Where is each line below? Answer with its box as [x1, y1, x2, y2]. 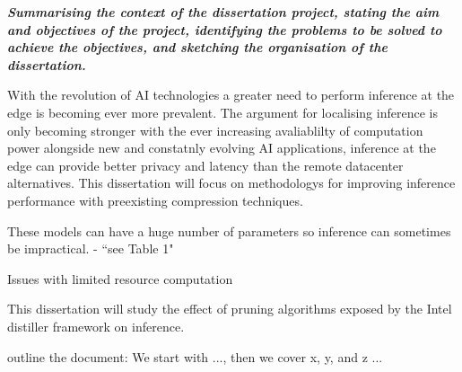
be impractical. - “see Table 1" [7, 239, 174, 258]
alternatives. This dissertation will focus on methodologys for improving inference [7, 173, 456, 192]
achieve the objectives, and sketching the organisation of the [7, 38, 388, 57]
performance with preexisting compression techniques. [7, 190, 303, 209]
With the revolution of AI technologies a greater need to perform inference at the [7, 85, 455, 104]
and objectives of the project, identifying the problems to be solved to [7, 20, 442, 39]
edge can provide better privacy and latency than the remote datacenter [7, 155, 404, 174]
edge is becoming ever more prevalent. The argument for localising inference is [7, 102, 438, 121]
